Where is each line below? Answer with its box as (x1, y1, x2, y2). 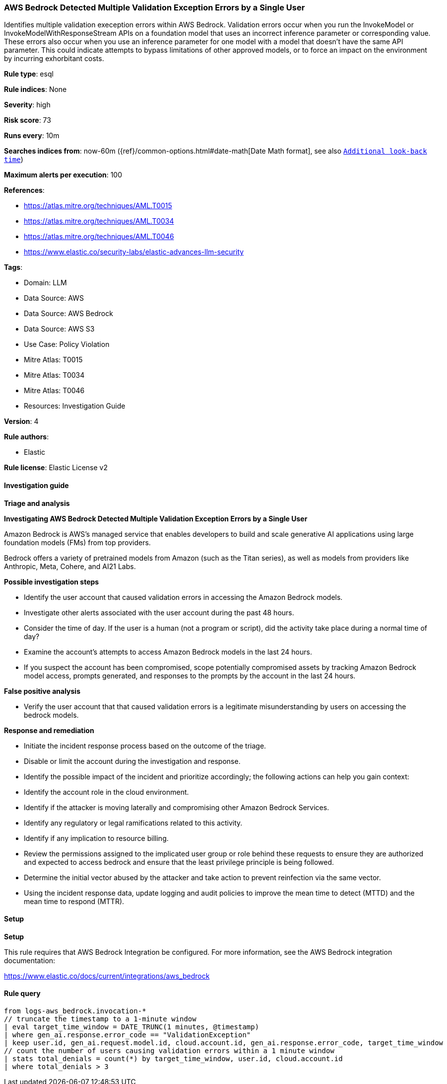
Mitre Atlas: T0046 (24, 386, 85, 395)
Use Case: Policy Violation (24, 340, 110, 349)
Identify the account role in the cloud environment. (24, 787, 189, 796)
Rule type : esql (4, 70, 54, 79)
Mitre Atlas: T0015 (24, 355, 83, 364)
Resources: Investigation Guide (24, 402, 126, 411)
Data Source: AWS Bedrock (24, 309, 113, 318)
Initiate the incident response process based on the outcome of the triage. (24, 741, 266, 750)
